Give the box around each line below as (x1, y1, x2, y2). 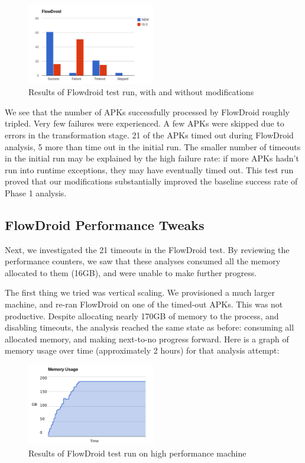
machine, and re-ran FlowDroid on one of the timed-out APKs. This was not (5, 298, 283, 310)
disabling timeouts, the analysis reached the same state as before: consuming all (5, 321, 294, 334)
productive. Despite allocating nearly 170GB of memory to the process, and (5, 309, 279, 322)
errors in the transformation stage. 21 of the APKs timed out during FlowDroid (5, 128, 294, 141)
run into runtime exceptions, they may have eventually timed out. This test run (5, 163, 294, 176)
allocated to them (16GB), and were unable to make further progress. (5, 266, 257, 279)
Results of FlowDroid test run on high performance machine (28, 446, 246, 459)
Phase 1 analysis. (5, 186, 67, 199)
